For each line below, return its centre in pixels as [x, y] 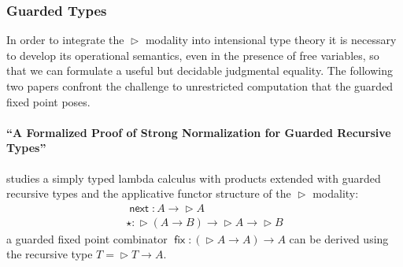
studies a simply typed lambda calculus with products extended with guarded [194, 178]
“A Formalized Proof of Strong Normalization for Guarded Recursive [199, 132]
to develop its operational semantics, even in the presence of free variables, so [193, 55]
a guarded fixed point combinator [87, 238]
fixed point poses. [48, 101]
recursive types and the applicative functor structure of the [149, 193]
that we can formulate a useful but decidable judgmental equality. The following [200, 70]
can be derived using [339, 238]
